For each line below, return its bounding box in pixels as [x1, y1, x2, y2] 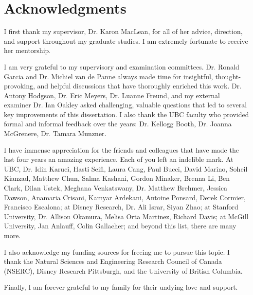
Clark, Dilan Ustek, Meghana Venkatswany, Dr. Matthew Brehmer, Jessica [4, 183, 227, 193]
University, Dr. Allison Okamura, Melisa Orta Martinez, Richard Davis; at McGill [4, 211, 249, 221]
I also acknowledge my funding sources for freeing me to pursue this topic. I [4, 246, 230, 257]
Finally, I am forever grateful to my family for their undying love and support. [4, 282, 238, 292]
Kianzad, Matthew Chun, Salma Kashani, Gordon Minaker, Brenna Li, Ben [4, 173, 230, 183]
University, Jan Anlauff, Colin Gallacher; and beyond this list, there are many [4, 221, 236, 231]
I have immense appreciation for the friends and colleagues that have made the [4, 144, 239, 155]
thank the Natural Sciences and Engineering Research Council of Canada [4, 256, 222, 266]
